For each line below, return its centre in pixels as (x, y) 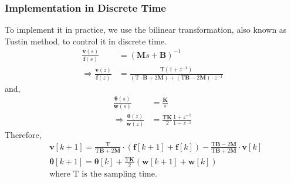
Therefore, (23, 134)
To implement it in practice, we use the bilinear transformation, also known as (146, 30)
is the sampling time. (119, 174)
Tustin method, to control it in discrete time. (86, 41)
